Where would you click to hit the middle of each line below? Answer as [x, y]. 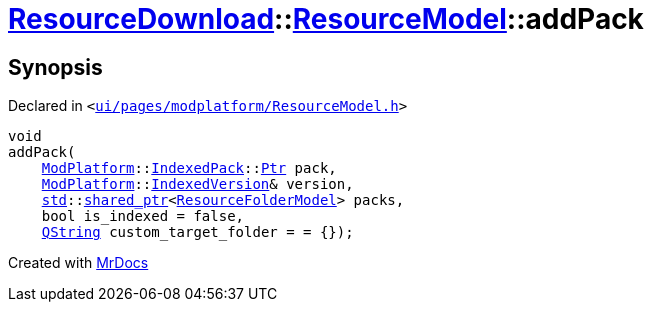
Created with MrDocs [78, 263]
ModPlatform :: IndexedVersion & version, [197, 184]
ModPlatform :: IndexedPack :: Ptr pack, [189, 168]
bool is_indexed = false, [143, 216]
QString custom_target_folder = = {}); [197, 232]
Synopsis [55, 67]
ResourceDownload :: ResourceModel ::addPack [326, 19]
